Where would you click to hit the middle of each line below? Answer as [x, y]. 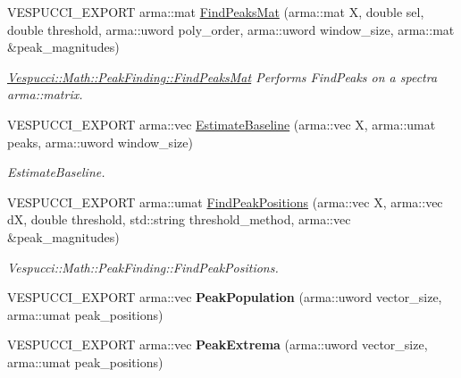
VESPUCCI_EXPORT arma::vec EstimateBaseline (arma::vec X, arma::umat [222, 124]
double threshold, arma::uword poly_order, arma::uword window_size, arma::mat [231, 29]
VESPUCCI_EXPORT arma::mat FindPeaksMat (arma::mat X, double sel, [216, 12]
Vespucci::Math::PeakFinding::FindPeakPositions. [143, 267]
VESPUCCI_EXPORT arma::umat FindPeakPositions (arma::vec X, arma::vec [225, 202]
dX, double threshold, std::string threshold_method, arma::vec [179, 219]
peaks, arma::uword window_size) [100, 142]
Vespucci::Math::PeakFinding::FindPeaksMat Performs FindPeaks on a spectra [222, 76]
